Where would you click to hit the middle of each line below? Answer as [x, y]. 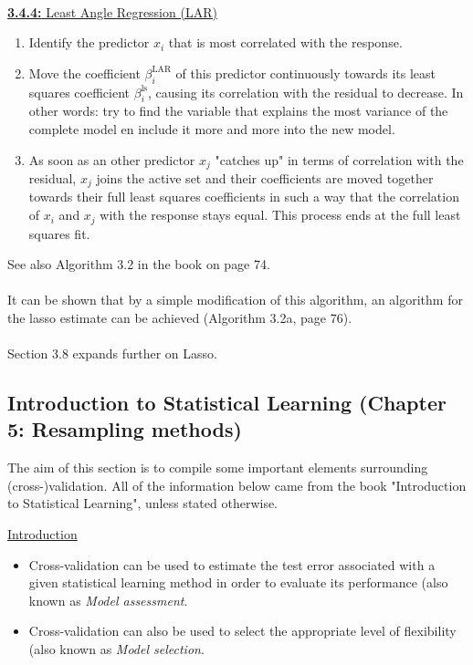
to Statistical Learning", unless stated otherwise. [143, 503]
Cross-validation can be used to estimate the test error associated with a [232, 564]
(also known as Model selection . [116, 649]
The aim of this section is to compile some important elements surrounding [218, 468]
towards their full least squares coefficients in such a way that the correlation [244, 197]
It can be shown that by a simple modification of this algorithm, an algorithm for [235, 300]
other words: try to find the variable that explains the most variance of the [238, 111]
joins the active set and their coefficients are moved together [265, 178]
